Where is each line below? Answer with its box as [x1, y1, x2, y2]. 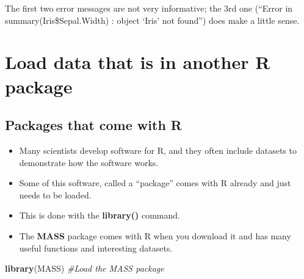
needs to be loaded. [19, 188, 92, 201]
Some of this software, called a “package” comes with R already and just [19, 176, 291, 189]
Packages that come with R [5, 115, 182, 134]
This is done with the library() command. [19, 209, 180, 222]
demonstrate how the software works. [19, 156, 159, 168]
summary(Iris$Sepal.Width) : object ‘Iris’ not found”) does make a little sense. [5, 13, 300, 26]
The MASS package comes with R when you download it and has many [19, 229, 291, 242]
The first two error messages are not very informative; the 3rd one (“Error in [5, 2, 293, 14]
